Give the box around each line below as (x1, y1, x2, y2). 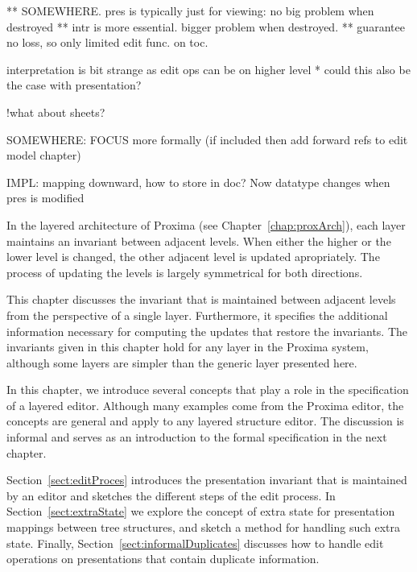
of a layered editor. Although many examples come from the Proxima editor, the (6, 396, 404, 413)
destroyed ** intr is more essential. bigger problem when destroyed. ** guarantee (6, 18, 405, 35)
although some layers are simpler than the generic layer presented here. (6, 354, 357, 371)
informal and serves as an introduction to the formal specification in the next (6, 429, 387, 446)
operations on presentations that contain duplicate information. (6, 550, 320, 567)
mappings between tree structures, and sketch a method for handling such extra (6, 519, 401, 536)
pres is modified (6, 189, 85, 206)
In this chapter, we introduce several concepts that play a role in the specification (6, 381, 409, 398)
